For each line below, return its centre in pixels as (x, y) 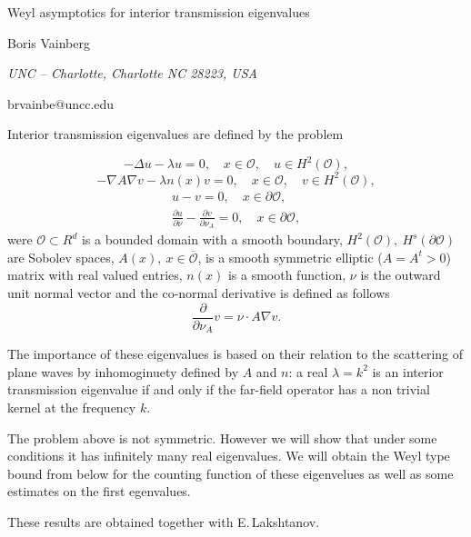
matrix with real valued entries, (95, 275)
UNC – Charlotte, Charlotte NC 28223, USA (132, 73)
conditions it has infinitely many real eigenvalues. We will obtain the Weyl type (229, 456)
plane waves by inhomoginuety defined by (123, 371)
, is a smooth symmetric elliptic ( (290, 257)
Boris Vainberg (49, 42)
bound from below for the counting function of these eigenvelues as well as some (230, 473)
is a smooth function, (287, 275)
